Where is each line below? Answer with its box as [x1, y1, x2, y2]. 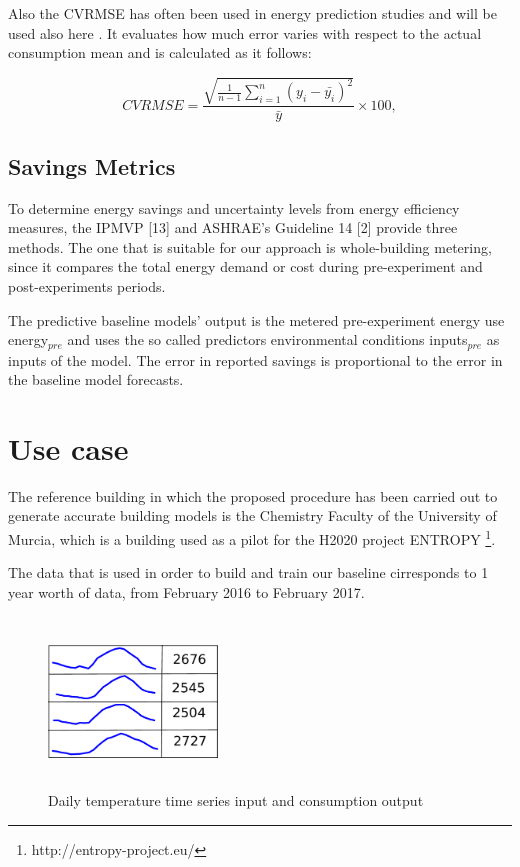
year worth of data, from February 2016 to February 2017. [8, 581, 365, 602]
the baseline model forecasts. [8, 369, 184, 390]
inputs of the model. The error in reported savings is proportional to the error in [8, 349, 503, 370]
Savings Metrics [8, 150, 176, 181]
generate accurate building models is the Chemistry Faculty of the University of [8, 505, 497, 526]
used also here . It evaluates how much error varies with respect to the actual [8, 22, 482, 43]
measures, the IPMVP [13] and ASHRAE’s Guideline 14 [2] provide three [8, 217, 458, 238]
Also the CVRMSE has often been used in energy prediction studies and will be [8, 3, 497, 23]
